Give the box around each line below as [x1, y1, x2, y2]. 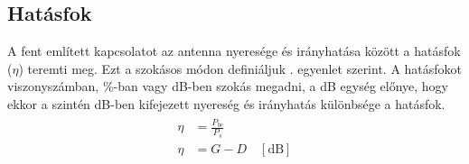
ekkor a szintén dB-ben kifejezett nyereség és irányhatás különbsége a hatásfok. [7, 94, 446, 113]
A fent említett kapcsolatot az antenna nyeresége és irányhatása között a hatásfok [7, 41, 461, 60]
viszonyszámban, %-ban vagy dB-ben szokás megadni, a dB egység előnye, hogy [7, 77, 448, 96]
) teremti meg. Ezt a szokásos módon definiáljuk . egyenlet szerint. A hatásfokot [18, 59, 463, 77]
